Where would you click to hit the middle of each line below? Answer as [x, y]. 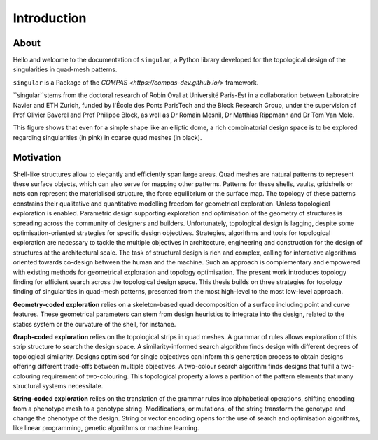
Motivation [37, 157]
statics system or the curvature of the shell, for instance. [94, 324]
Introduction [50, 18]
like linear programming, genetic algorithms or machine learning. [106, 428]
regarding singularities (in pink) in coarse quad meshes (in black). [107, 137]
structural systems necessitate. [58, 385]
